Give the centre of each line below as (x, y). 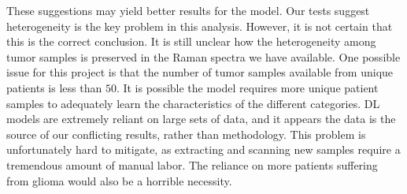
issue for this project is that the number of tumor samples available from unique (200, 72)
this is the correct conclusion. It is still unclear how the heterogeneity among (191, 41)
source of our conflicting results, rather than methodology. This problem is (186, 134)
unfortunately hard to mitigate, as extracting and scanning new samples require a (203, 149)
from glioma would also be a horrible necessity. (119, 180)
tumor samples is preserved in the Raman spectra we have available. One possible (203, 56)
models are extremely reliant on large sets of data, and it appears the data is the (201, 119)
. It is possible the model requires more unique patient (247, 87)
